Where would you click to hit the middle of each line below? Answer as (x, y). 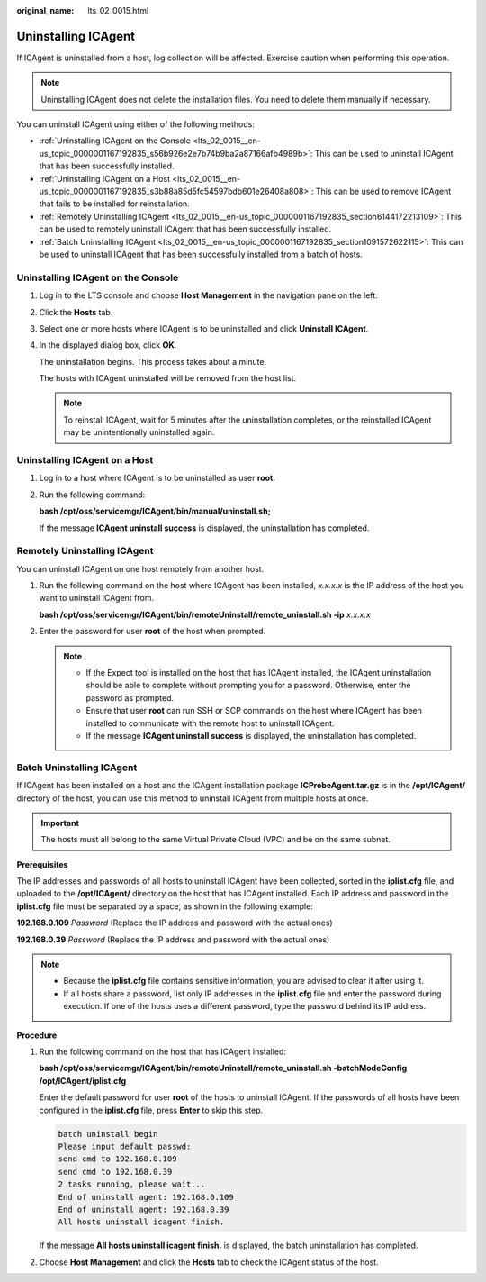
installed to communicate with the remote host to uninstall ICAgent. (210, 723)
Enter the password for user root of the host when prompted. (153, 632)
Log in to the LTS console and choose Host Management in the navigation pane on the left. (208, 295)
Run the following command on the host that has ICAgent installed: (163, 1051)
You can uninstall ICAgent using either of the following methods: (136, 124)
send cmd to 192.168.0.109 (117, 1159)
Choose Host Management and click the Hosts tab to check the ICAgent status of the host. (209, 1262)
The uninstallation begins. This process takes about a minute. (153, 361)
